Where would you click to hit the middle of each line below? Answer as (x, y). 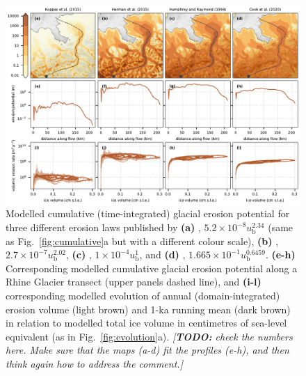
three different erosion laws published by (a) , (103, 227)
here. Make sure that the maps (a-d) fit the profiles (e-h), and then (147, 350)
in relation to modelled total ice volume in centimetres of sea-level (146, 323)
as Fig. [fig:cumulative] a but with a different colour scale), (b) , (142, 241)
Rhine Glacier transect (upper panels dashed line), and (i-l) (134, 282)
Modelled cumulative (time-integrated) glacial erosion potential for (148, 213)
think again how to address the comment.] (94, 363)
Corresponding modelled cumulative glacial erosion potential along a (152, 268)
